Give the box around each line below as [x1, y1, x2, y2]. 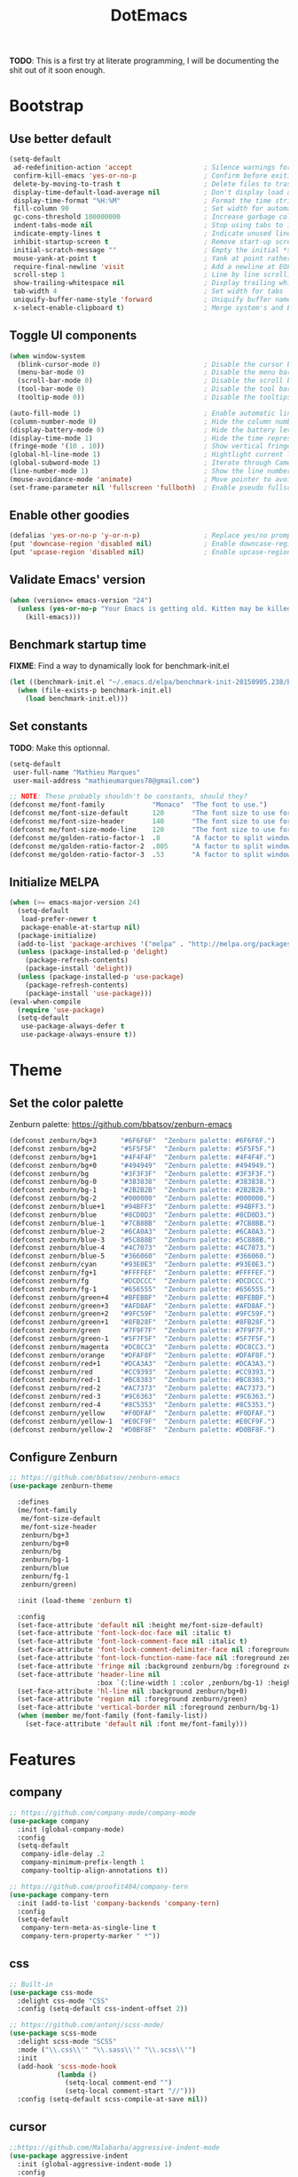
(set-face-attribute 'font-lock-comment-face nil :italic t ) [17, 1637, 248, 1646]
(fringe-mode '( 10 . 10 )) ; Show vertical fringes [9, 441, 295, 451]
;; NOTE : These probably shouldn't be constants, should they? [9, 792, 248, 801]
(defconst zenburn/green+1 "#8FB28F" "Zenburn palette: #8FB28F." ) [9, 1318, 276, 1327]
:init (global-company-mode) [17, 1824, 125, 1834]
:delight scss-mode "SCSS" [17, 2038, 117, 2046]
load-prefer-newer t [20, 914, 98, 924]
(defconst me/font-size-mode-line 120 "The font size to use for [9, 825, 292, 834]
